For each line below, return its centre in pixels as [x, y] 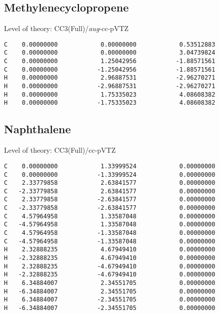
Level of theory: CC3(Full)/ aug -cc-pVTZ [66, 28]
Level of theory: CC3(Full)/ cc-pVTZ [60, 150]
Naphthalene [37, 129]
